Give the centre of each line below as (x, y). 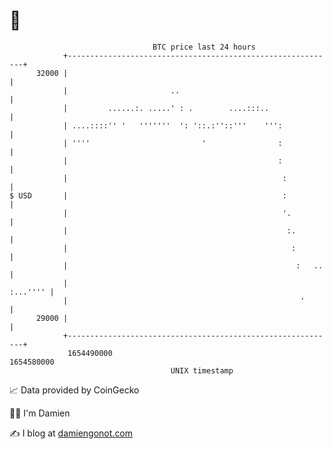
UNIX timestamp (202, 370)
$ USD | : (148, 195)
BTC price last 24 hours (204, 47)
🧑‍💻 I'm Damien (40, 413)
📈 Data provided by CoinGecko (74, 390)
